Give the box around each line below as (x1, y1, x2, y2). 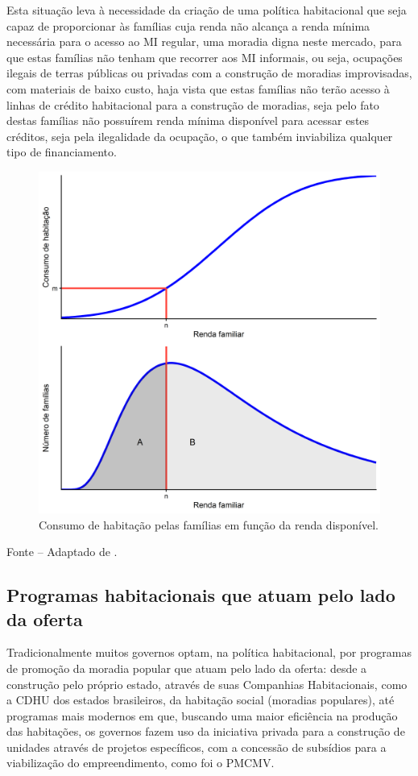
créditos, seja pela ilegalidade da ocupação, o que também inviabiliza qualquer (6, 127, 393, 144)
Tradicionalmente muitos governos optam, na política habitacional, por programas (6, 644, 412, 661)
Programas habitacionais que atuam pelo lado (6, 583, 395, 608)
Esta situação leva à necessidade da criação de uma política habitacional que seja (6, 2, 407, 18)
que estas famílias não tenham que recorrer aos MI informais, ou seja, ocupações (6, 48, 403, 65)
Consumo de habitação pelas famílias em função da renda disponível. (39, 516, 379, 533)
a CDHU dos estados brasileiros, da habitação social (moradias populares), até (6, 691, 395, 708)
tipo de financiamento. (6, 143, 117, 160)
